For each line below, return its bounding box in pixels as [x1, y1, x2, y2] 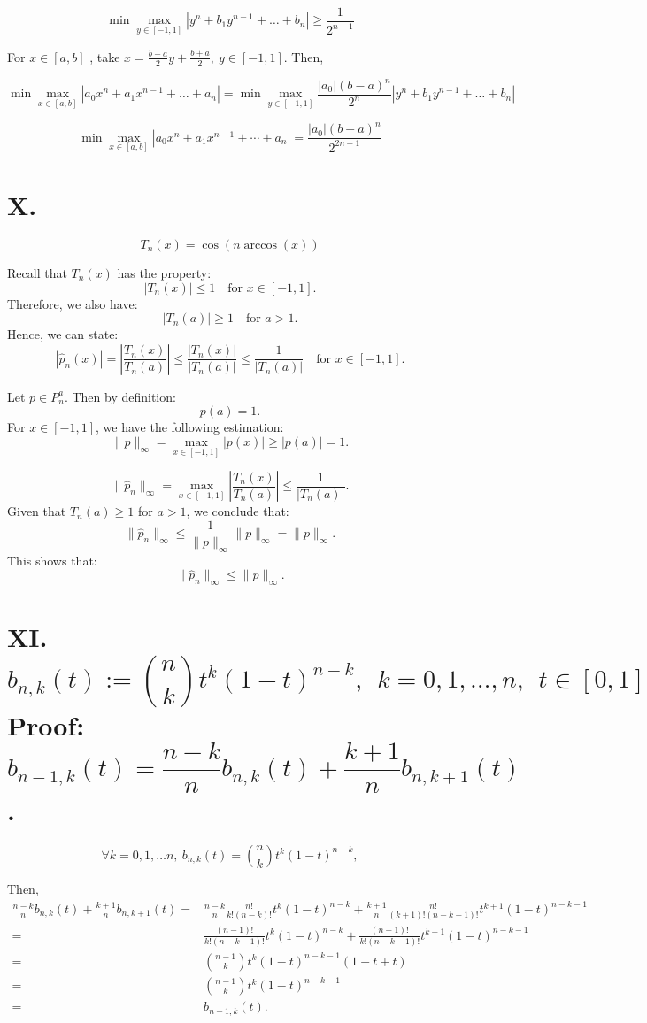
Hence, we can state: [7, 325, 119, 343]
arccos [243, 239, 277, 252]
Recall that [7, 264, 67, 282]
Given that [7, 502, 66, 520]
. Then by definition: [64, 387, 176, 405]
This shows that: [7, 550, 97, 569]
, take [89, 47, 120, 65]
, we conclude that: [186, 502, 289, 520]
